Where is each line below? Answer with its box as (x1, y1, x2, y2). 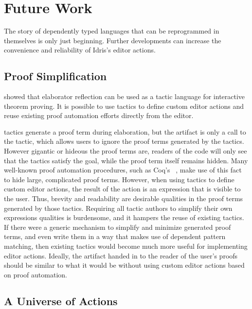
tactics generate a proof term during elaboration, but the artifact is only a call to (4, 126, 246, 137)
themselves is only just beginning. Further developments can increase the (4, 35, 221, 45)
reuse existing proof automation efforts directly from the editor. (4, 110, 194, 120)
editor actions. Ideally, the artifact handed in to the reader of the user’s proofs (4, 250, 238, 260)
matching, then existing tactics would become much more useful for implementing (4, 241, 248, 251)
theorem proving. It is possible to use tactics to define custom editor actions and (4, 101, 244, 111)
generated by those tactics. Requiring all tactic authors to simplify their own (4, 203, 233, 213)
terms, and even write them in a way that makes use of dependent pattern (4, 231, 226, 241)
